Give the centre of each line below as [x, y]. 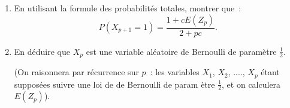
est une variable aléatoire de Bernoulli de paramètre [181, 51]
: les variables [175, 72]
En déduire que [42, 51]
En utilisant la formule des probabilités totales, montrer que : [128, 8]
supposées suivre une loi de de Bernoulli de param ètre [114, 84]
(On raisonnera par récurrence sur [76, 72]
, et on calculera [251, 84]
